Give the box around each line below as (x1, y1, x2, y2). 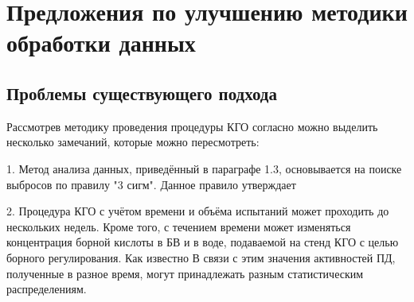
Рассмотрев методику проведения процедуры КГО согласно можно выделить (6, 118, 378, 134)
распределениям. (6, 281, 87, 297)
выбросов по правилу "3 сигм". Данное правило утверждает (6, 176, 296, 192)
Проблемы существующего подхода (6, 80, 277, 105)
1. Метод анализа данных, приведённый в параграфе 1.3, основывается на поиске (6, 160, 402, 176)
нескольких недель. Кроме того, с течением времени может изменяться (6, 218, 351, 234)
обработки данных (6, 26, 196, 59)
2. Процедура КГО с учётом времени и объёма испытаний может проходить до (6, 203, 389, 219)
